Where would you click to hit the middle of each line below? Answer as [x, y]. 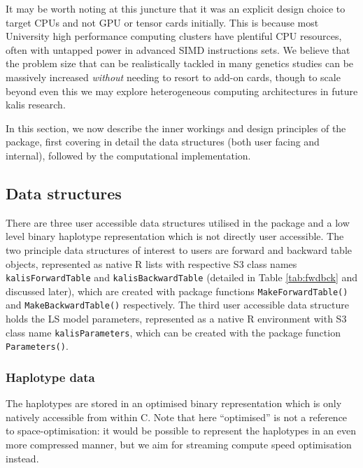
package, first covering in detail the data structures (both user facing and [163, 142]
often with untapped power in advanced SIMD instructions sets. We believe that [178, 49]
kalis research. [36, 105]
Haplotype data [50, 377]
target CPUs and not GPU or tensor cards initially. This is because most [162, 22]
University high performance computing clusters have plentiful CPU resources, [174, 36]
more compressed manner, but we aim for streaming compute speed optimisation [179, 444]
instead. [22, 458]
